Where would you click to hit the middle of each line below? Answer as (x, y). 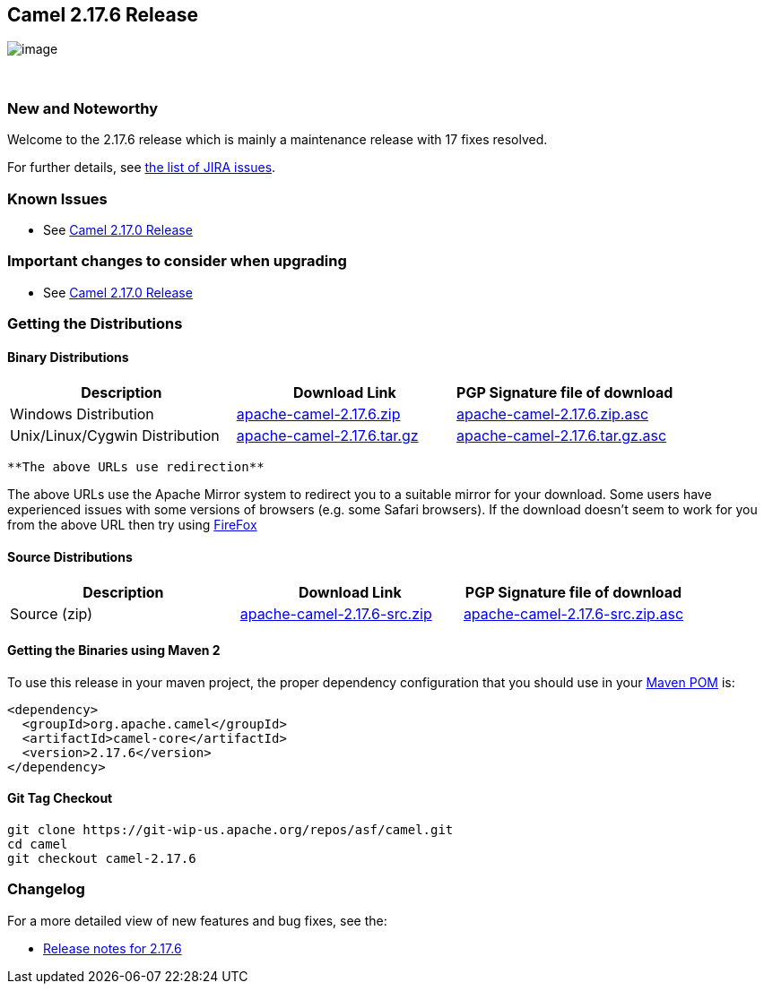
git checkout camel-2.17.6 (102, 858)
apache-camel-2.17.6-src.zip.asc (573, 614)
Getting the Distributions (95, 324)
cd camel (38, 844)
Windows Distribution (82, 414)
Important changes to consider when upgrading (177, 261)
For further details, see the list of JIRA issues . (142, 168)
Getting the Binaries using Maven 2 (114, 651)
